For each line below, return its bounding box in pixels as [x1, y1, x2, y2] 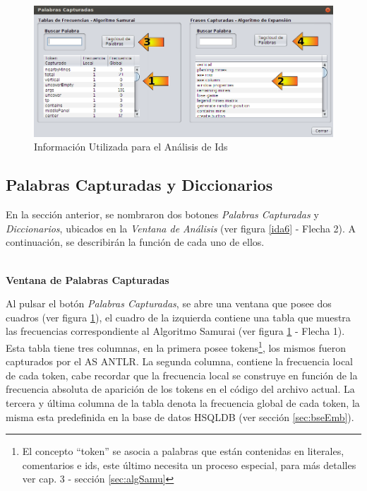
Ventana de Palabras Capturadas [6, 272, 169, 287]
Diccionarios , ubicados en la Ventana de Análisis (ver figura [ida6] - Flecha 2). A [6, 220, 356, 235]
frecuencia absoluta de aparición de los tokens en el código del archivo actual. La [6, 381, 355, 396]
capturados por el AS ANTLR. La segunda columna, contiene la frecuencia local [6, 354, 354, 369]
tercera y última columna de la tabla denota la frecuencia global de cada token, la [6, 396, 360, 410]
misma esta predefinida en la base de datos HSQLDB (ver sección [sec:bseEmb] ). [6, 409, 354, 424]
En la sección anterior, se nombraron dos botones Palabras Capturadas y [6, 207, 319, 222]
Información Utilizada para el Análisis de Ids [34, 139, 228, 154]
